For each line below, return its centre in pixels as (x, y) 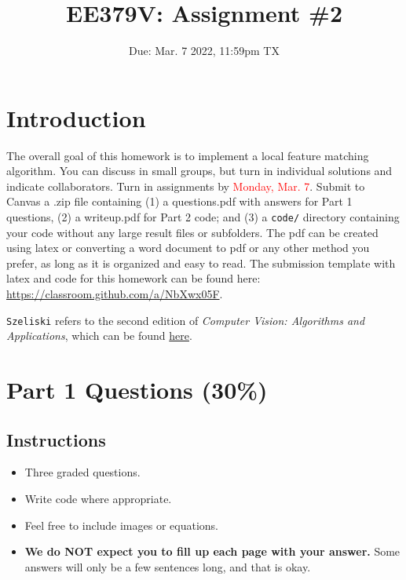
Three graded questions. (82, 472)
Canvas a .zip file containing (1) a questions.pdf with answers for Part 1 (179, 201)
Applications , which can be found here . (99, 336)
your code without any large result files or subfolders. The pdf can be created (192, 232)
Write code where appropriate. (98, 499)
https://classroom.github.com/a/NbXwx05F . (115, 294)
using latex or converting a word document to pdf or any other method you (188, 248)
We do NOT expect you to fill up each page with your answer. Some (212, 551)
